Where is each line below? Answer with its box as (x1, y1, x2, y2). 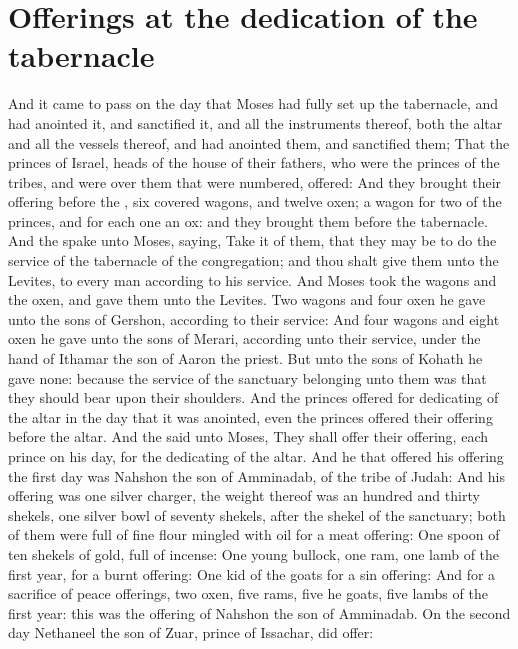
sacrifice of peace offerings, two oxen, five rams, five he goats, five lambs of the (8, 583, 488, 604)
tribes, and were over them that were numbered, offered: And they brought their (8, 171, 502, 192)
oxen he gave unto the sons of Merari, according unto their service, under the (8, 328, 481, 349)
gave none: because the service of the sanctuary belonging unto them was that (8, 367, 487, 388)
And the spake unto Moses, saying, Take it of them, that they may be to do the (8, 230, 497, 251)
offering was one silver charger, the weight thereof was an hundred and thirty (8, 485, 480, 506)
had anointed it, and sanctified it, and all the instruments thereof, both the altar (8, 112, 503, 133)
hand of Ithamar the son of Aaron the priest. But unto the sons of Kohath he (8, 348, 483, 369)
